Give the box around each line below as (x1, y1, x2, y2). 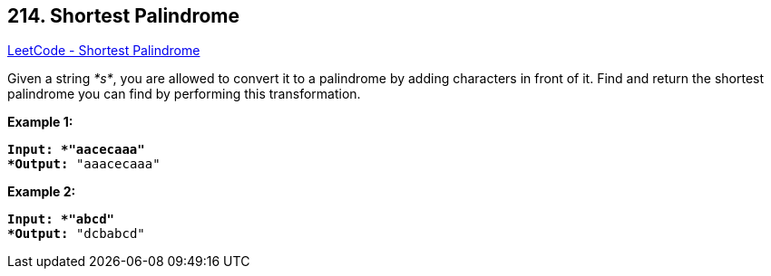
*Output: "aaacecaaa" (7, 157, 161, 172)
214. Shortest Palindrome (7, 5, 240, 27)
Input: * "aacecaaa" (7, 142, 145, 157)
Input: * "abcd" (7, 212, 115, 227)
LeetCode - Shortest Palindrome (7, 43, 200, 59)
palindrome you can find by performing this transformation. (7, 86, 361, 102)
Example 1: (7, 114, 73, 130)
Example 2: (7, 184, 76, 200)
